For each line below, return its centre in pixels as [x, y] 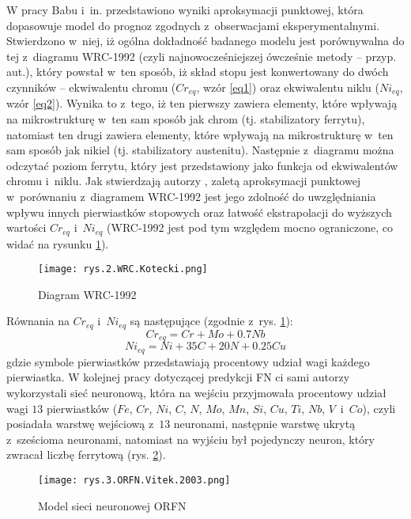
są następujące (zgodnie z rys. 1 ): [211, 321]
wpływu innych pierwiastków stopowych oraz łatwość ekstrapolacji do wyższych [199, 212]
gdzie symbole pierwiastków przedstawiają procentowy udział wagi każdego [188, 361]
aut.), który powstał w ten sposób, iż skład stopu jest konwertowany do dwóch [198, 72]
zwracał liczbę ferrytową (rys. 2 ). [86, 455]
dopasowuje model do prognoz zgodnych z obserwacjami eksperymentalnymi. [193, 25]
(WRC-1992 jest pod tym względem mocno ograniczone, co [250, 227]
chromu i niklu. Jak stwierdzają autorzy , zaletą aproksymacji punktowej [184, 181]
